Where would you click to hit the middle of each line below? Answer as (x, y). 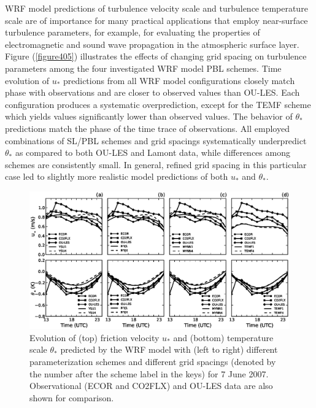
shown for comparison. (72, 397)
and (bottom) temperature (223, 337)
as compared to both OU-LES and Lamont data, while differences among (152, 152)
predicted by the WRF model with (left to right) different (169, 349)
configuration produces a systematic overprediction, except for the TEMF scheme (158, 104)
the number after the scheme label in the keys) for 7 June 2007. (149, 373)
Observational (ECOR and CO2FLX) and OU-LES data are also (151, 386)
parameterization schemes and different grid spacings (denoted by (153, 361)
